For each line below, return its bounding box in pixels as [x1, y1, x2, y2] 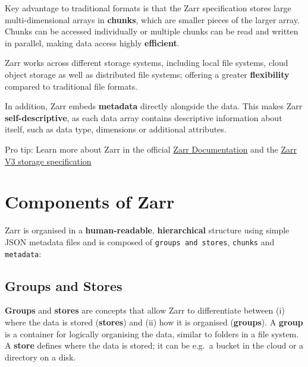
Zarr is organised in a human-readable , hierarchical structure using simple [5, 224, 290, 236]
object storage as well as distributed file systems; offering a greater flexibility [5, 68, 290, 80]
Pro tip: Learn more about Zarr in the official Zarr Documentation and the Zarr [5, 143, 297, 155]
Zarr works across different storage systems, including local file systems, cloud [5, 56, 288, 69]
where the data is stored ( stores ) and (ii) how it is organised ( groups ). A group [5, 315, 303, 328]
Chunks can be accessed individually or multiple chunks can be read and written [5, 25, 298, 37]
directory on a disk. [5, 350, 76, 363]
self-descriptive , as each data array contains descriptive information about [5, 111, 282, 124]
